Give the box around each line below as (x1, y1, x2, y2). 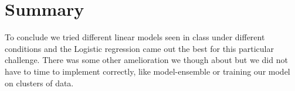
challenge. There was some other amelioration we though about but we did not (5, 54, 288, 66)
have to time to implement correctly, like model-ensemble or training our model (5, 65, 290, 77)
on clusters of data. (5, 76, 74, 89)
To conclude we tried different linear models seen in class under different (5, 31, 265, 43)
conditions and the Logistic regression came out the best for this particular (5, 42, 274, 54)
